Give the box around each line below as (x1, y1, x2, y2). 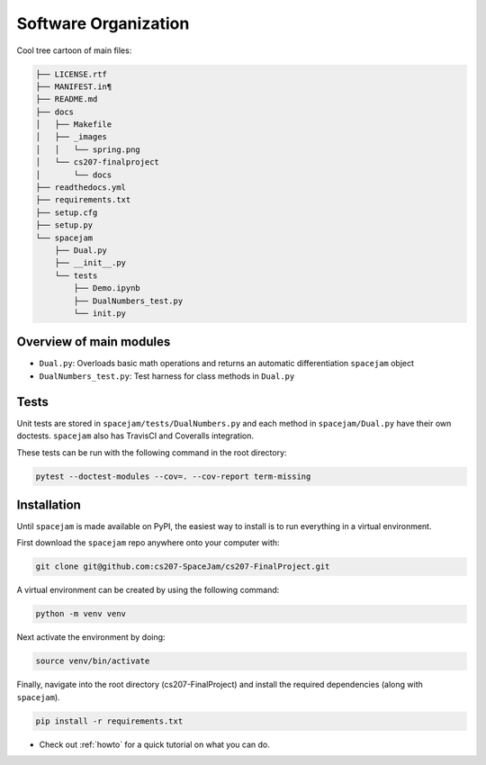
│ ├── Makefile (35, 120, 112, 130)
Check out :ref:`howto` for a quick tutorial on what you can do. (39, 739, 270, 750)
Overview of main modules (16, 334, 171, 350)
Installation (16, 497, 81, 512)
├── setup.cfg (35, 207, 98, 218)
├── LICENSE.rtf (35, 68, 108, 79)
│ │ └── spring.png (35, 144, 141, 155)
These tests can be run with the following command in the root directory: (16, 446, 287, 458)
